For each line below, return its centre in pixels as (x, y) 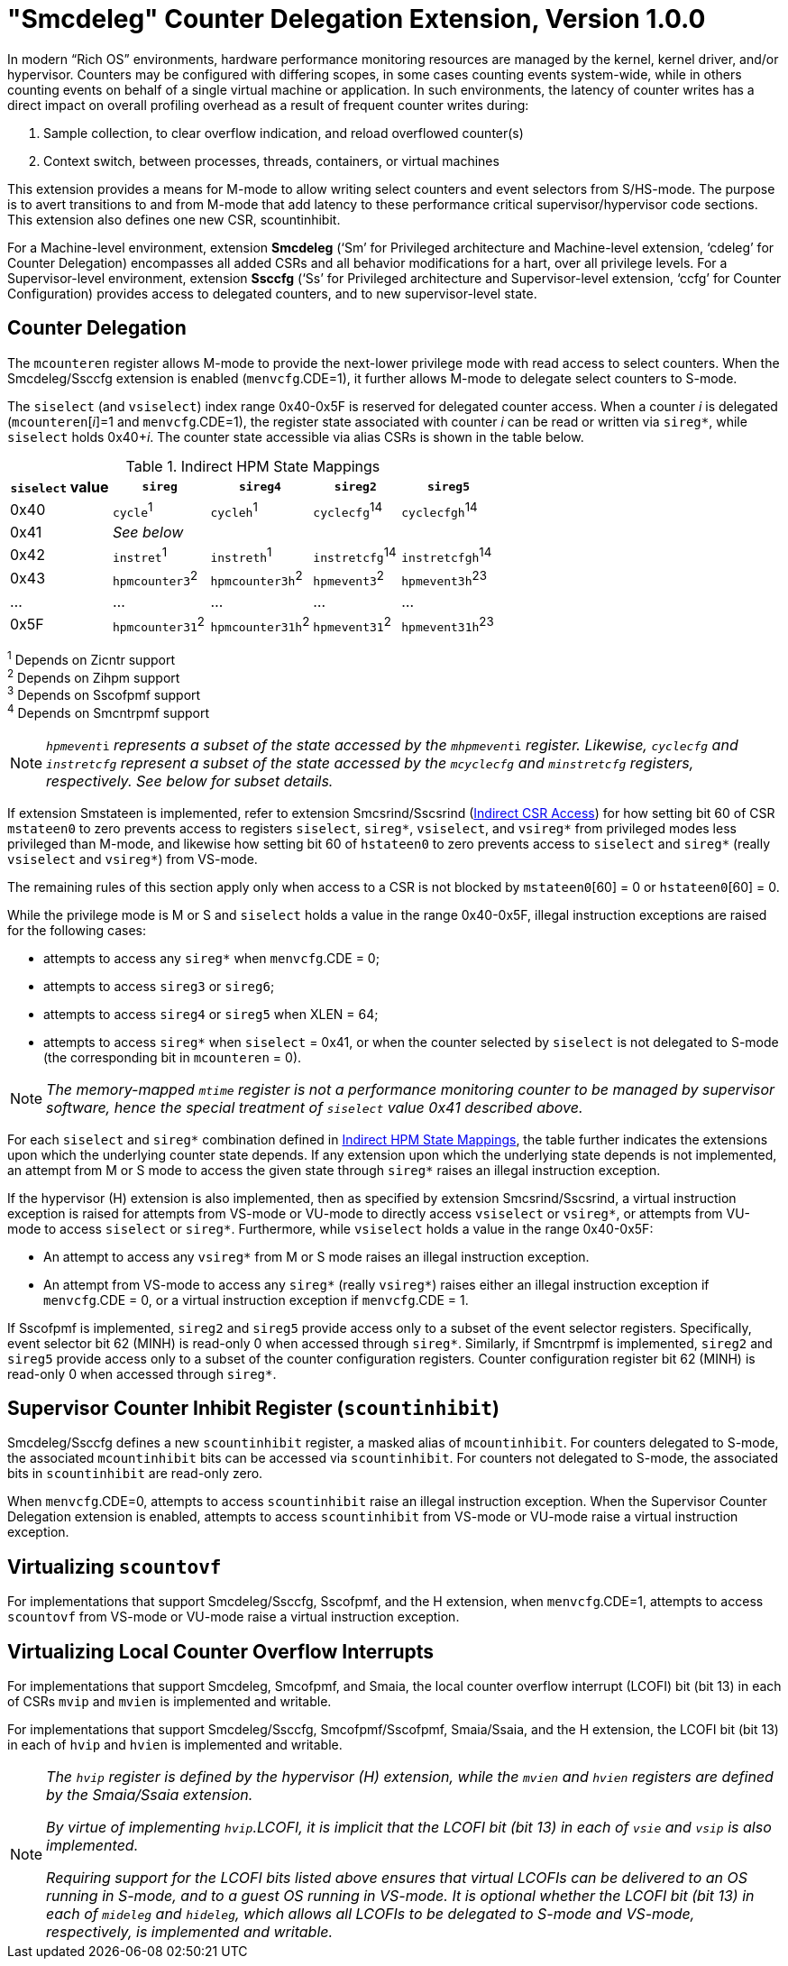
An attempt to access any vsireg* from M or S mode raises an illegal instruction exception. (316, 1256)
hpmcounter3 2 (155, 579)
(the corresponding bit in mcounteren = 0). (173, 1057)
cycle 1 (133, 509)
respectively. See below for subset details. (190, 781)
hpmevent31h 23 (448, 624)
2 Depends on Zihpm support (94, 676)
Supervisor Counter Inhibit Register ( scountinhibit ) (253, 1408)
